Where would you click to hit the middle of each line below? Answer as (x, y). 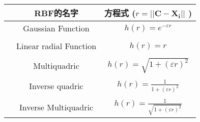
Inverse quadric (56, 86)
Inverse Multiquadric (56, 107)
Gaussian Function (56, 28)
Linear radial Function (56, 46)
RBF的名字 (56, 13)
